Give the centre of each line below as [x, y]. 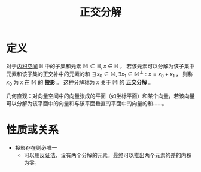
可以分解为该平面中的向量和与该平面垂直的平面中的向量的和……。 [87, 104]
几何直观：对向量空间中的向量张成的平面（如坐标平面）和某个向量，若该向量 [100, 96]
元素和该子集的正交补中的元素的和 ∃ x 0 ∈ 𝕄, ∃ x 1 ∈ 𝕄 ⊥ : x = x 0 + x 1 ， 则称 [100, 74]
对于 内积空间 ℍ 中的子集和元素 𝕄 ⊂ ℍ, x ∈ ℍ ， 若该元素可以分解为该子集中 [100, 66]
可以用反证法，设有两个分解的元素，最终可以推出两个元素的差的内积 [108, 155]
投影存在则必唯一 [36, 148]
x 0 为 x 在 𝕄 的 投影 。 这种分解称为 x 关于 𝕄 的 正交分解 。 [80, 83]
